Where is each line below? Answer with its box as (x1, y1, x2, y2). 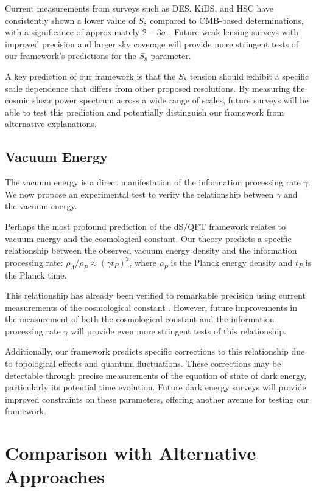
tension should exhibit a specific (189, 69, 309, 82)
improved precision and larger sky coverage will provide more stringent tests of (5, 37, 299, 50)
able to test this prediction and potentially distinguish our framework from (5, 105, 284, 118)
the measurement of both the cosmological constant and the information (5, 313, 275, 325)
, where (129, 255, 156, 268)
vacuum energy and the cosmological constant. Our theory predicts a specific (5, 232, 292, 244)
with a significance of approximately (5, 26, 140, 38)
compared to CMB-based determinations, (150, 13, 304, 26)
